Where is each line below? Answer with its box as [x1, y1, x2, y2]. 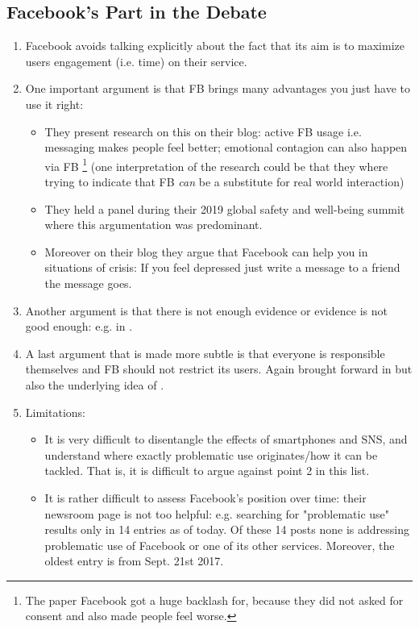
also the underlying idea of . [25, 376, 164, 393]
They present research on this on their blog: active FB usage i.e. [44, 123, 362, 140]
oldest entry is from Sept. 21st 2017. [44, 552, 224, 569]
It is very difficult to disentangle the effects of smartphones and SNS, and [44, 431, 408, 448]
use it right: [25, 95, 84, 112]
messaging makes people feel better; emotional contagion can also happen [44, 139, 408, 156]
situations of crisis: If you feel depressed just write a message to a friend [44, 259, 400, 276]
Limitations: [25, 403, 85, 420]
